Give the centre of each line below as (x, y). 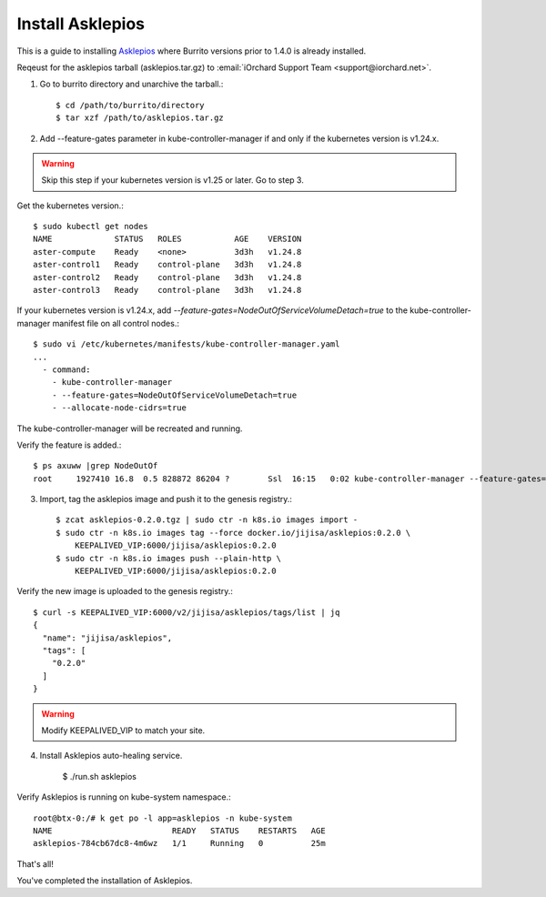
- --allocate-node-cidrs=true (119, 408)
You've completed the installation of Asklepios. (105, 881)
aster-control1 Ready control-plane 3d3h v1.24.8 (167, 265)
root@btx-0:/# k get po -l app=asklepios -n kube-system (163, 818)
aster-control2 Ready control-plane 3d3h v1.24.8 (167, 277)
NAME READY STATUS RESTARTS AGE (180, 831)
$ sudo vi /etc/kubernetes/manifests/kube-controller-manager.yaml (187, 344)
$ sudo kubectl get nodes (91, 227)
